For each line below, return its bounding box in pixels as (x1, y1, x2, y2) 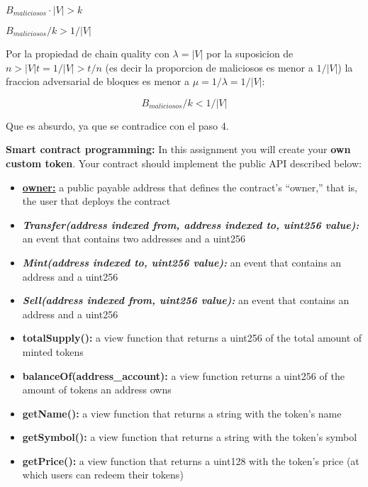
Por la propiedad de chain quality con (6, 46, 169, 60)
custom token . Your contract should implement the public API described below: (6, 155, 362, 170)
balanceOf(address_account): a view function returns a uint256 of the (22, 368, 345, 383)
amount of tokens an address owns (22, 382, 172, 397)
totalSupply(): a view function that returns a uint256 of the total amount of (22, 330, 362, 345)
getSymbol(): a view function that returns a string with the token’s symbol (22, 430, 357, 444)
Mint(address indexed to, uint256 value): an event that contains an (22, 254, 342, 269)
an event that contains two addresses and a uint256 (22, 231, 245, 246)
